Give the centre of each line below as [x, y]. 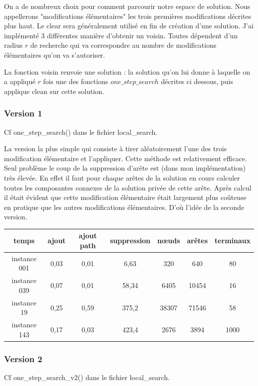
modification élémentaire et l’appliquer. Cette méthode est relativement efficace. [126, 158]
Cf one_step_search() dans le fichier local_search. [81, 132]
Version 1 [23, 113]
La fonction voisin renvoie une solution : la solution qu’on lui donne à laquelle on [127, 71]
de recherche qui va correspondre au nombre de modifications [124, 45]
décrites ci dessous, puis [197, 81]
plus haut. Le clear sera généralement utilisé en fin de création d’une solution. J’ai [129, 26]
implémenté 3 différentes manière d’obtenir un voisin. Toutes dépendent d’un [121, 35]
